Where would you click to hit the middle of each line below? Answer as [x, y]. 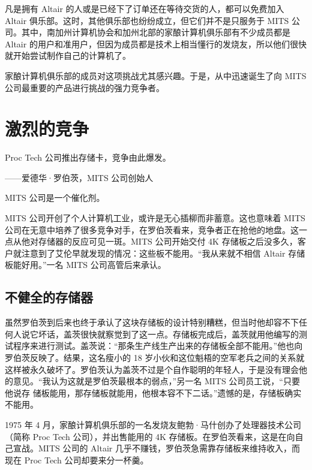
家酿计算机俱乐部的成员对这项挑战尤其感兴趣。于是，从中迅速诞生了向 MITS [156, 75]
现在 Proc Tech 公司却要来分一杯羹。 [77, 460]
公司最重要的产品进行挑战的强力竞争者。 [85, 87]
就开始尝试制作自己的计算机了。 [68, 55]
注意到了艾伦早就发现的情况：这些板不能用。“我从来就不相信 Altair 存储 [163, 253]
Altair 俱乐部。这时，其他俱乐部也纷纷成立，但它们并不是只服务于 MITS [147, 20]
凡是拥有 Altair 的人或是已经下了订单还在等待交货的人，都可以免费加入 [145, 8]
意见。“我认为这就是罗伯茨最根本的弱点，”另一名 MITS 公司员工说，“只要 [156, 381]
